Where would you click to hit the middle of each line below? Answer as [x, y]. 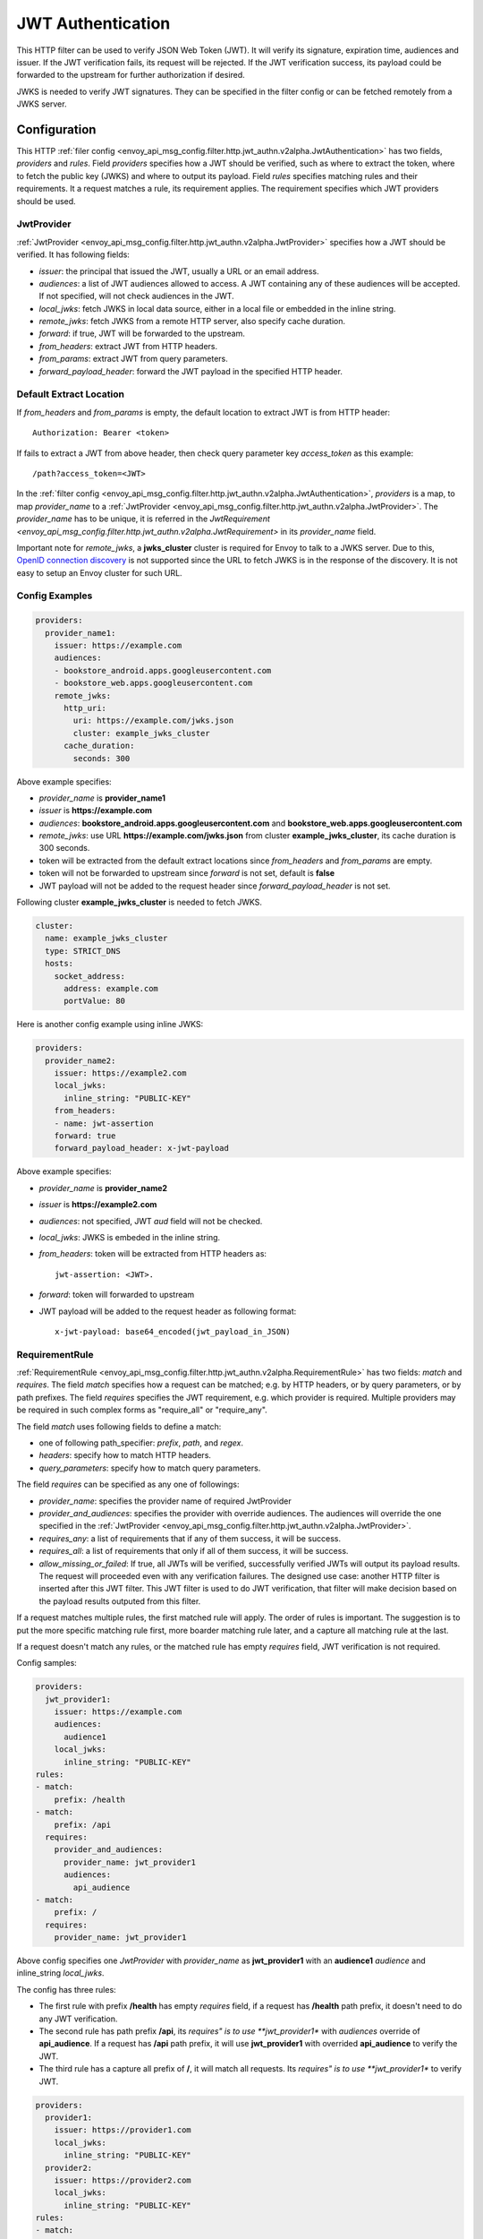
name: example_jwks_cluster [106, 939]
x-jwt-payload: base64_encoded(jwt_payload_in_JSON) [173, 1331]
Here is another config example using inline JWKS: [110, 1025]
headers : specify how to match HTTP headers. [125, 1455]
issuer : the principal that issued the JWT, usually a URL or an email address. [179, 271]
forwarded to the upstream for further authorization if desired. [131, 75]
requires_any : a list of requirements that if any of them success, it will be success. [190, 1538]
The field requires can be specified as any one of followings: [128, 1484]
